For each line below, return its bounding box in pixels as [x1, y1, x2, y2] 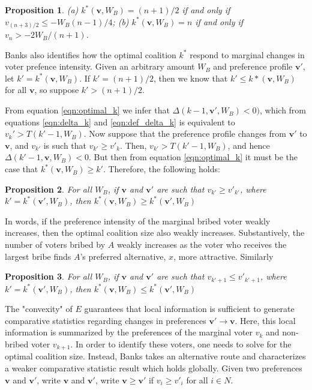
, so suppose [34, 83, 79, 96]
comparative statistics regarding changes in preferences [5, 314, 206, 326]
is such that [43, 139, 87, 151]
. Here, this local [235, 314, 296, 326]
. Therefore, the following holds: [103, 163, 220, 175]
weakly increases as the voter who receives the [116, 238, 287, 251]
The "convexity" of [5, 302, 73, 315]
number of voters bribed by [5, 238, 106, 251]
